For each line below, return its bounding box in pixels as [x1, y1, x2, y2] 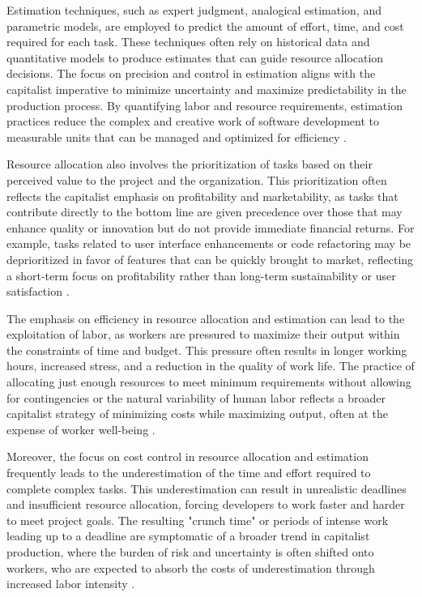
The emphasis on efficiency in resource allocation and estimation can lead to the [6, 309, 405, 326]
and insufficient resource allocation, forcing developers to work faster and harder [6, 496, 405, 513]
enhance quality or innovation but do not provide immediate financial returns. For [6, 219, 415, 236]
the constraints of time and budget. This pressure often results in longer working [6, 341, 407, 358]
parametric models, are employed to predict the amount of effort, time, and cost [6, 17, 404, 34]
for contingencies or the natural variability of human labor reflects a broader [6, 389, 386, 406]
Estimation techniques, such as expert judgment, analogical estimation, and [6, 2, 382, 18]
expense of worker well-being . [6, 420, 156, 437]
